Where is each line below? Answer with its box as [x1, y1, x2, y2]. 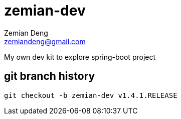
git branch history [4, 70, 95, 83]
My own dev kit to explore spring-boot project [4, 52, 156, 61]
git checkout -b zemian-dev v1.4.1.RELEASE [4, 91, 177, 99]
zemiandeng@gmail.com [4, 37, 86, 46]
